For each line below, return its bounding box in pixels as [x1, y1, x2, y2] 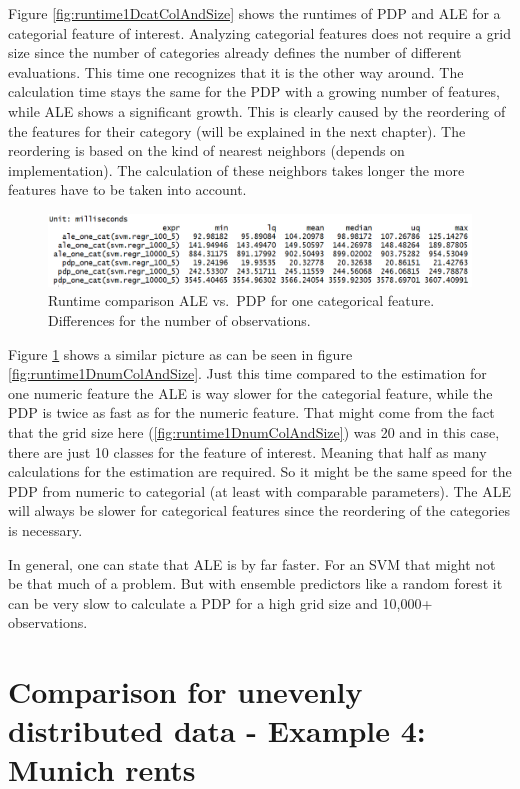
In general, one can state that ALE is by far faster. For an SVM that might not [8, 553, 496, 574]
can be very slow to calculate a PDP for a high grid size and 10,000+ [8, 592, 433, 613]
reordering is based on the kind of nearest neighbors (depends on [8, 140, 405, 161]
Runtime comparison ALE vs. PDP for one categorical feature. [48, 290, 435, 311]
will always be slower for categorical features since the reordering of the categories [8, 500, 510, 521]
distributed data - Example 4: [8, 710, 426, 751]
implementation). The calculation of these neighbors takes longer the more [8, 159, 465, 180]
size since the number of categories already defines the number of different [8, 42, 462, 63]
